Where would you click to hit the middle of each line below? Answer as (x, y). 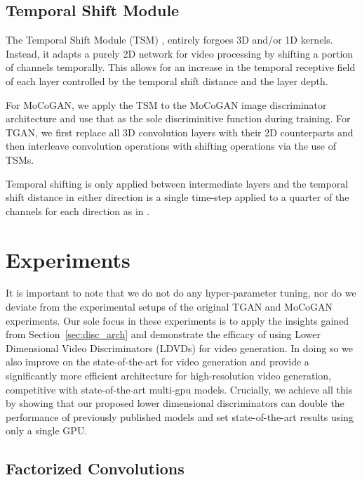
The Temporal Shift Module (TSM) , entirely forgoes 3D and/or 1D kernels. (169, 40)
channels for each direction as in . (78, 210)
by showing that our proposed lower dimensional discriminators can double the (175, 403)
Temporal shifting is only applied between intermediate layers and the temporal (177, 183)
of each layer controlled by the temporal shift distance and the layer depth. (167, 80)
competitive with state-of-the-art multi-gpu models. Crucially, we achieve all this (179, 389)
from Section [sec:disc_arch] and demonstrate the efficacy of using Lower (163, 334)
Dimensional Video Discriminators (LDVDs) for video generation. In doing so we (180, 348)
